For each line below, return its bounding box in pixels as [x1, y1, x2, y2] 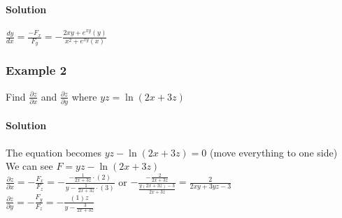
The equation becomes [6, 145, 101, 159]
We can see [6, 159, 53, 173]
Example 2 [6, 61, 67, 79]
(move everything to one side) [210, 145, 338, 159]
